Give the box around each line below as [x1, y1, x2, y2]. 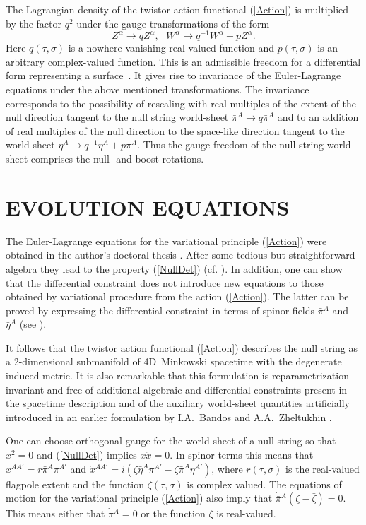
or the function [141, 506, 206, 521]
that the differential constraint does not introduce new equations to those [6, 275, 324, 290]
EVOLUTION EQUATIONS [6, 192, 290, 221]
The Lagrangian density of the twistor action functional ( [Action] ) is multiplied [6, 2, 349, 16]
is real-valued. [216, 506, 276, 521]
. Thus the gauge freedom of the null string [137, 137, 324, 152]
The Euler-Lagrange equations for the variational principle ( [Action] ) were [6, 233, 327, 248]
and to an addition [277, 110, 359, 124]
